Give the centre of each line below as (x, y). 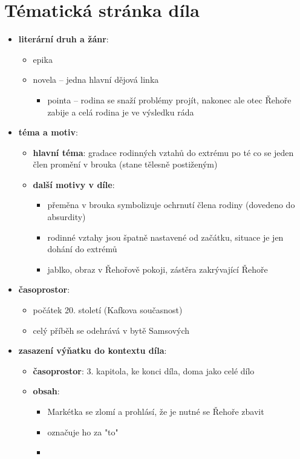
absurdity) (67, 217)
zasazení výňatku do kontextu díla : (93, 350)
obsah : (46, 391)
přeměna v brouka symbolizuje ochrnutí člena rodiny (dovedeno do (171, 205)
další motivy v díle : (74, 184)
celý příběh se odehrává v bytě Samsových (111, 330)
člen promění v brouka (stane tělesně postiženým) (125, 164)
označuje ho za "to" (83, 431)
